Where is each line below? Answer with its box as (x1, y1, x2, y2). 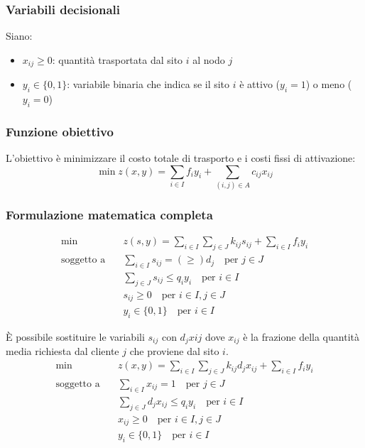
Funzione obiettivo (6, 122, 114, 140)
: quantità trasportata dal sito (52, 52, 183, 67)
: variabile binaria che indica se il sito (67, 77, 230, 92)
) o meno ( (305, 77, 352, 92)
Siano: (6, 28, 33, 43)
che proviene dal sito (129, 344, 219, 359)
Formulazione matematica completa (6, 205, 213, 223)
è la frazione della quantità (243, 329, 359, 344)
